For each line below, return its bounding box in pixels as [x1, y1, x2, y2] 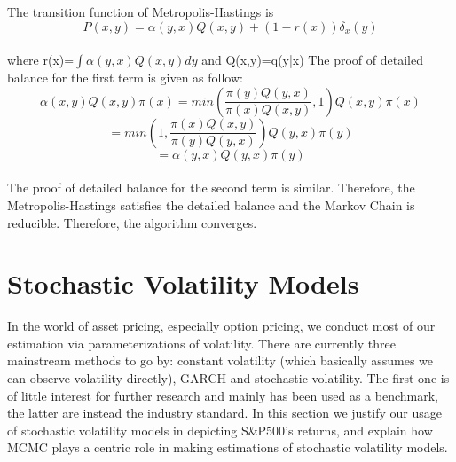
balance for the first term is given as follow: [7, 68, 243, 87]
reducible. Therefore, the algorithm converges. [7, 213, 257, 231]
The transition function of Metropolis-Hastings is [7, 3, 274, 20]
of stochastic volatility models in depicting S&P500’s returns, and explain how [7, 420, 433, 439]
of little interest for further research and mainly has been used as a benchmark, [7, 386, 438, 404]
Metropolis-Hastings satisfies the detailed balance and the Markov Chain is [7, 195, 415, 214]
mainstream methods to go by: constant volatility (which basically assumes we [7, 351, 434, 370]
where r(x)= [7, 51, 75, 69]
